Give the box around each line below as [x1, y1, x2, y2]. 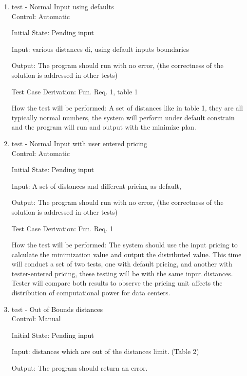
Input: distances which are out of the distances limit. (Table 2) [11, 346, 199, 356]
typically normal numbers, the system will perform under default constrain [11, 112, 235, 122]
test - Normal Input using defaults [11, 1, 114, 11]
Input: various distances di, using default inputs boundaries [11, 44, 189, 54]
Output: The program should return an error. [11, 363, 148, 373]
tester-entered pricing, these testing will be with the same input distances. [11, 268, 233, 278]
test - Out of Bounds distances [11, 304, 103, 314]
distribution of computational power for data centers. [11, 288, 171, 298]
